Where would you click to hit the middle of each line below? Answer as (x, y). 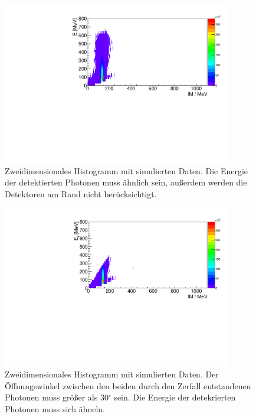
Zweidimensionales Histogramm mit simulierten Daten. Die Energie (127, 170)
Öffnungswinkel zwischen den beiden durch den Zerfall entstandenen (128, 385)
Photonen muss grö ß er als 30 (57, 397)
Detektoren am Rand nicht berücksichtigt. (81, 193)
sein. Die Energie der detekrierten (175, 397)
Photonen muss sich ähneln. (55, 408)
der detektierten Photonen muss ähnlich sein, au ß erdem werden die (126, 182)
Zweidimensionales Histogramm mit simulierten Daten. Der (112, 374)
